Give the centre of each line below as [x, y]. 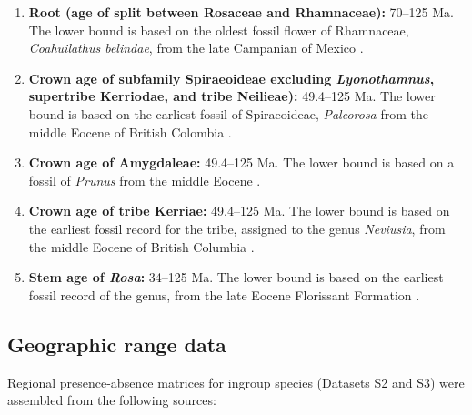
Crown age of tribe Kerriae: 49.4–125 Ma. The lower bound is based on [239, 211]
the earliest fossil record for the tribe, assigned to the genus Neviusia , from [237, 228]
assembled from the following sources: [112, 400]
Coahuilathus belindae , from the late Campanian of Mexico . [196, 48]
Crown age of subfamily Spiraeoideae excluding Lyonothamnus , [231, 78]
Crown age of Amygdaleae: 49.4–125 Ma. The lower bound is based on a [241, 162]
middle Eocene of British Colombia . [130, 132]
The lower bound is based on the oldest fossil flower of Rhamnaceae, [219, 30]
